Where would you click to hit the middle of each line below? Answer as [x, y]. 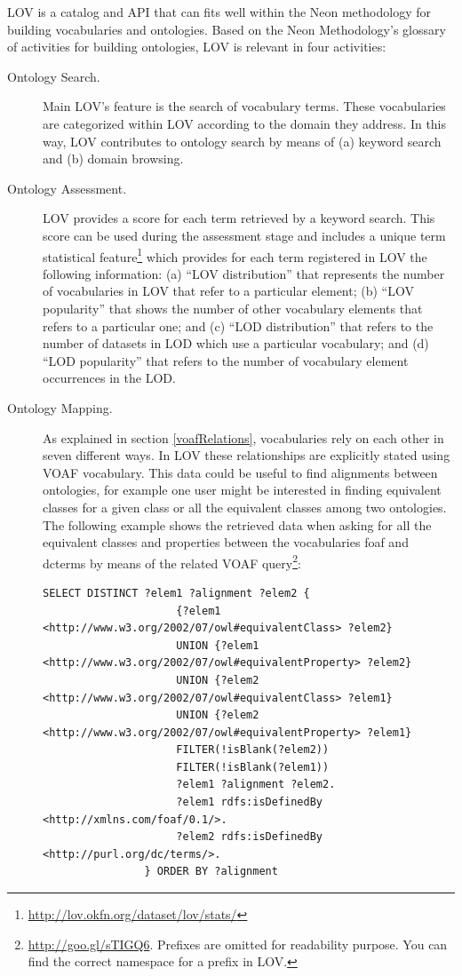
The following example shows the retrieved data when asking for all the [237, 524]
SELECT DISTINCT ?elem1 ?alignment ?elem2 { [176, 593]
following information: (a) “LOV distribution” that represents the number [244, 273]
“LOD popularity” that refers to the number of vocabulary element [226, 360]
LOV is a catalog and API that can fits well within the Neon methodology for [219, 12]
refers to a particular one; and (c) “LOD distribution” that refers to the [238, 325]
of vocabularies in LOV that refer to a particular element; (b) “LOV [228, 291]
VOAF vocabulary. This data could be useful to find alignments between [240, 472]
